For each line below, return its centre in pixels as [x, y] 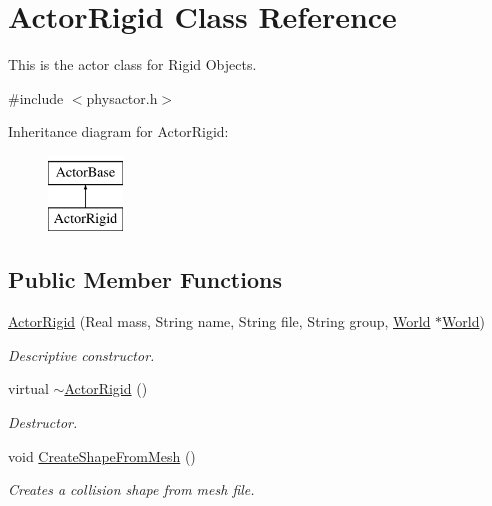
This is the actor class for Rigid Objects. [132, 64]
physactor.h [122, 97]
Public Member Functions [145, 279]
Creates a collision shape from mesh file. [131, 489]
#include [36, 97]
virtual [28, 388]
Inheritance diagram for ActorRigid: [118, 131]
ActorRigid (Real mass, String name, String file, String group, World [219, 321]
